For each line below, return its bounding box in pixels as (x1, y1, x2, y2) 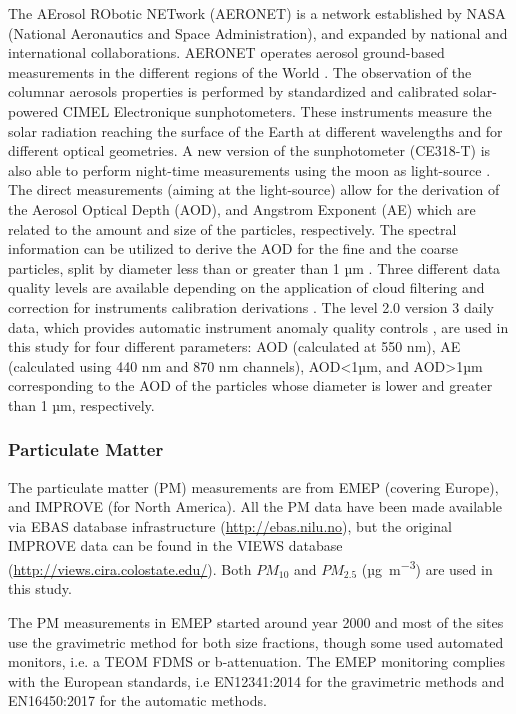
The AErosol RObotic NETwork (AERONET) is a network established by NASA (8, 3, 506, 23)
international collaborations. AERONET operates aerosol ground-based (8, 42, 445, 63)
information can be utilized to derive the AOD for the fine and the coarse (8, 238, 458, 259)
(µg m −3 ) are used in (361, 556, 493, 579)
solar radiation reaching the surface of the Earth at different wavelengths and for (8, 120, 503, 141)
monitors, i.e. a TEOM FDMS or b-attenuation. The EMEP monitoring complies (8, 651, 505, 672)
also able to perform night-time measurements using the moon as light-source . (8, 159, 491, 180)
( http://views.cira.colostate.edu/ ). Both (8, 558, 252, 579)
